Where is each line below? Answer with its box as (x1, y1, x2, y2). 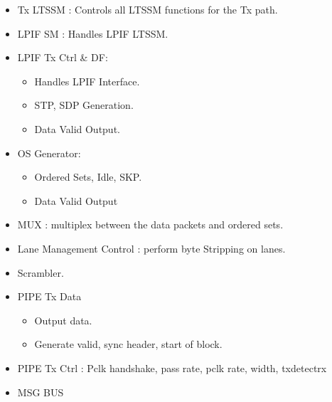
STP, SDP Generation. (34, 97, 134, 112)
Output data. (34, 312, 92, 327)
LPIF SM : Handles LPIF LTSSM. (17, 26, 168, 41)
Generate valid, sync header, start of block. (34, 337, 223, 351)
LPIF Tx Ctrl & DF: (17, 50, 108, 65)
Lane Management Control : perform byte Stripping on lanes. (17, 240, 286, 255)
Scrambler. (17, 265, 64, 280)
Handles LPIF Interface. (34, 73, 140, 88)
